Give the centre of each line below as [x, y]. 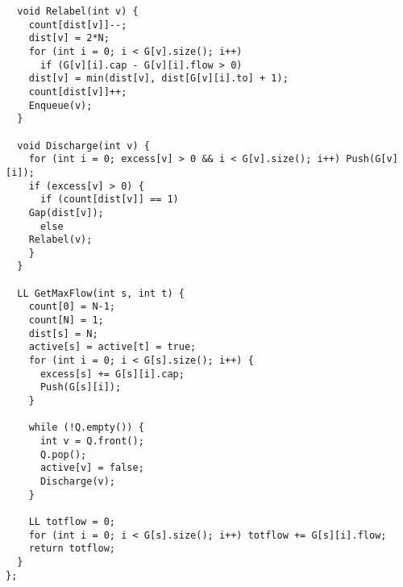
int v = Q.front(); [92, 441]
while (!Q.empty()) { [86, 428]
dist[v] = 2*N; [69, 38]
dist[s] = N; [63, 333]
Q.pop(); [63, 454]
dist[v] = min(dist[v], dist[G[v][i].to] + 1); [158, 79]
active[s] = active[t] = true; [112, 347]
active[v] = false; [92, 468]
